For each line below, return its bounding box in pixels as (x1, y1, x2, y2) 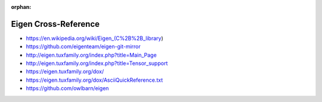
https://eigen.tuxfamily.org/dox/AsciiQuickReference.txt (26, 76, 163, 84)
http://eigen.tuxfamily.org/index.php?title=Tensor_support (26, 60, 168, 67)
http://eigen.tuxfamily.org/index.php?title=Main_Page (26, 51, 157, 58)
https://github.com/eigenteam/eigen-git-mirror (26, 43, 141, 50)
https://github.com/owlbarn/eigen (26, 85, 109, 92)
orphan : (11, 4, 32, 10)
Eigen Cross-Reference (11, 18, 100, 29)
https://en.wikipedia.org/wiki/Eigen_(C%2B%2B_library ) (26, 35, 163, 42)
